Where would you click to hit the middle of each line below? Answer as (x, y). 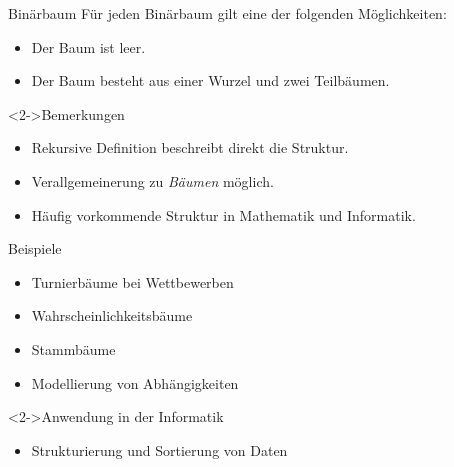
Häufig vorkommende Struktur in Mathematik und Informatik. (223, 214)
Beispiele (35, 248)
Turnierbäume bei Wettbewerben (132, 281)
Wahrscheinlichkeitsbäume (112, 315)
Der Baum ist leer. (88, 46)
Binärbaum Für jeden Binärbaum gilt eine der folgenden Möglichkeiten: (227, 13)
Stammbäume (73, 348)
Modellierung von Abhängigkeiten (135, 382)
